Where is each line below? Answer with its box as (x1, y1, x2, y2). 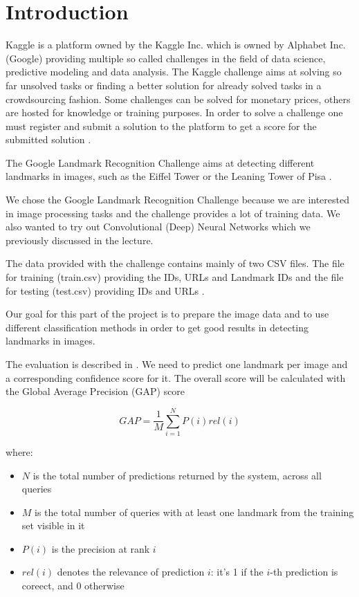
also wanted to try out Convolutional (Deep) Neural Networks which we (6, 219, 311, 234)
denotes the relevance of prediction (57, 564, 205, 579)
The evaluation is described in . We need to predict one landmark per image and (6, 357, 348, 371)
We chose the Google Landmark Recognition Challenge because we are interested (6, 192, 349, 207)
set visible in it (21, 518, 85, 533)
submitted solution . (6, 132, 91, 147)
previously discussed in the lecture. (6, 232, 154, 247)
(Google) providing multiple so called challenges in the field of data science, (6, 50, 326, 65)
